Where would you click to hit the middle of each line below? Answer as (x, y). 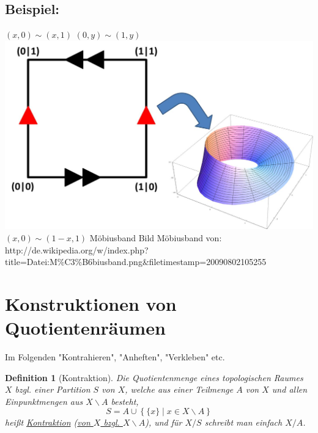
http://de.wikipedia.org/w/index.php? (77, 249)
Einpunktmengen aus (44, 401)
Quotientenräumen (85, 328)
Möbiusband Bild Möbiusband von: (156, 237)
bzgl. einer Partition (53, 389)
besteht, (125, 401)
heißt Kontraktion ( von (48, 422)
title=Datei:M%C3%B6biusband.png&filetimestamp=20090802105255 (136, 262)
